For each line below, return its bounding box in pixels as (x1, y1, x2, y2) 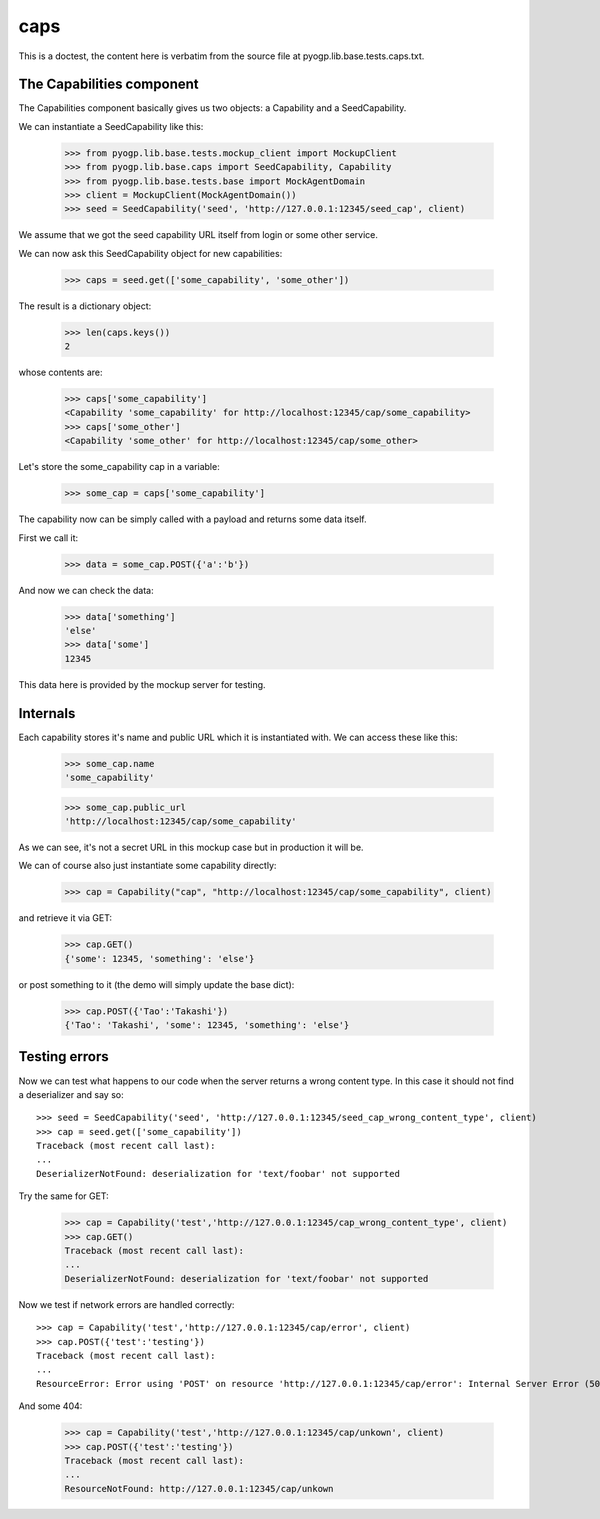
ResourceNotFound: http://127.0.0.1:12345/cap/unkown (64, 1483, 334, 1494)
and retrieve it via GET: (18, 912, 113, 924)
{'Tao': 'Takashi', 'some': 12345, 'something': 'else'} (64, 1020, 350, 1031)
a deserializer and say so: (18, 1088, 124, 1100)
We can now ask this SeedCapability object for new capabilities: (18, 247, 283, 259)
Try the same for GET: (18, 1190, 109, 1202)
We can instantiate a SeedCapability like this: (18, 120, 204, 132)
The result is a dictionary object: (18, 300, 152, 312)
